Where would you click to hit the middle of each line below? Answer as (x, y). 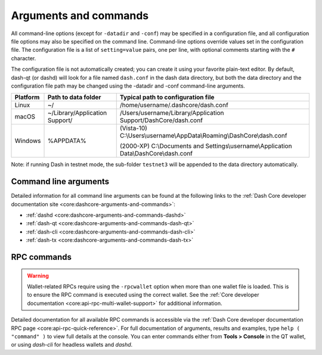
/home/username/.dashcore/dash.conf (174, 105)
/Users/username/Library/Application (172, 113)
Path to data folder (74, 97)
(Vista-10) (133, 128)
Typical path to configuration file (167, 97)
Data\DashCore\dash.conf (156, 154)
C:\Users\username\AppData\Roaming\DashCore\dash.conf (203, 136)
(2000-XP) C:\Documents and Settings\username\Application (206, 146)
